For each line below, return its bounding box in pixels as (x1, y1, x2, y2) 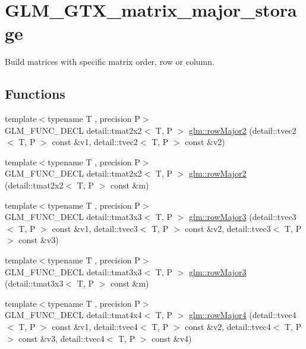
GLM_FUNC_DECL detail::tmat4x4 (5, 309, 142, 321)
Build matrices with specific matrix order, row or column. (5, 55, 214, 68)
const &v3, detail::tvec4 (18, 332, 105, 344)
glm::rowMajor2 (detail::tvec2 (189, 124, 296, 136)
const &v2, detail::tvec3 (185, 222, 271, 234)
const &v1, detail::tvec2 (52, 136, 138, 148)
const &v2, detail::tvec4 (185, 320, 271, 333)
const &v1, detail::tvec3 (52, 222, 138, 234)
